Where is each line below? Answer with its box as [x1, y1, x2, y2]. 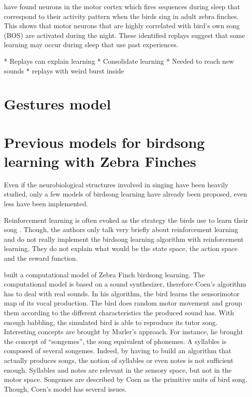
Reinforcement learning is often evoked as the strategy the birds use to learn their [4, 215, 248, 225]
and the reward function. [4, 253, 78, 263]
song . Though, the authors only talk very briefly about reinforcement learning [4, 224, 238, 235]
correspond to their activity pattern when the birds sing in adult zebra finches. [4, 11, 239, 21]
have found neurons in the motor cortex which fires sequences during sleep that [4, 1, 240, 11]
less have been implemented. [4, 198, 89, 209]
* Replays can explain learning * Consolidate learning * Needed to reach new [4, 55, 234, 66]
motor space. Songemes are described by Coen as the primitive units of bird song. [4, 374, 248, 384]
